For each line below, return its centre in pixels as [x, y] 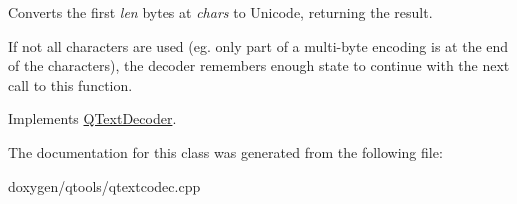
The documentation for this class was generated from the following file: [225, 151]
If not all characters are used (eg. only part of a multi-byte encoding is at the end [258, 45]
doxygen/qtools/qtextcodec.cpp [104, 185]
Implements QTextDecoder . [92, 118]
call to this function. [70, 84]
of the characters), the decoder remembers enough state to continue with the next [259, 65]
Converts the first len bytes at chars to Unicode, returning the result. [220, 12]
